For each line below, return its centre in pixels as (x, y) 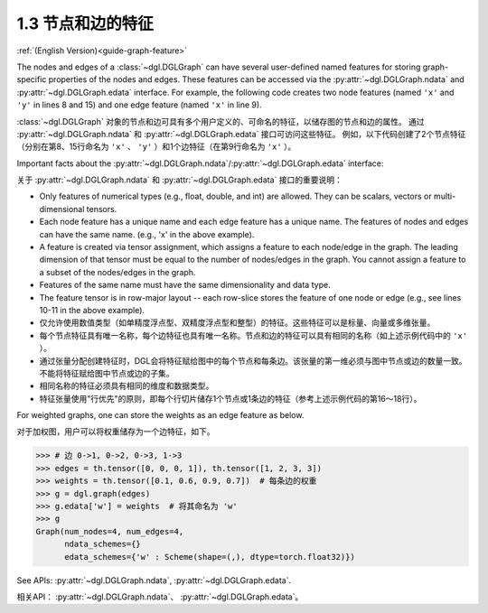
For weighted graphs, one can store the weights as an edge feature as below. (160, 415)
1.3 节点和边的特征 (85, 23)
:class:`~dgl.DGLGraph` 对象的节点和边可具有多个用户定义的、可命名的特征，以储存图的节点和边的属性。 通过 (221, 121)
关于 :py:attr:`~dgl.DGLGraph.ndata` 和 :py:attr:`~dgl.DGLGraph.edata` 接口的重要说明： (180, 180)
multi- (445, 196)
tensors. (102, 209)
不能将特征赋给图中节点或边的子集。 (107, 373)
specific (32, 79)
